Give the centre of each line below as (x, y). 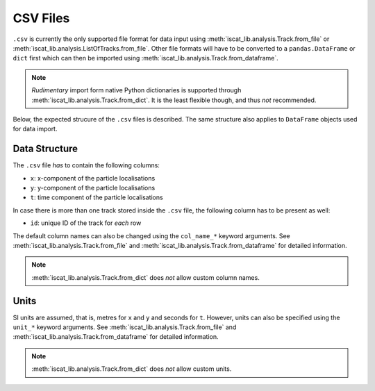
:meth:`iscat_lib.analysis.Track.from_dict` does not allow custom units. (132, 369)
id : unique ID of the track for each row (86, 223)
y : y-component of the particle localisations (93, 188)
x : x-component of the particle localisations (93, 178)
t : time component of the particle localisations (97, 197)
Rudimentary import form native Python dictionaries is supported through (136, 90)
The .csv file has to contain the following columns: (86, 165)
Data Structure (45, 149)
